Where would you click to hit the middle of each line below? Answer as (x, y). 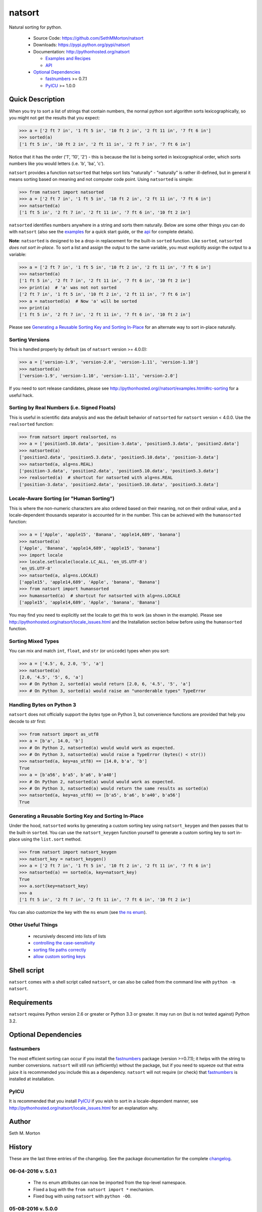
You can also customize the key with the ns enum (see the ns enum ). (78, 912)
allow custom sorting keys (59, 957)
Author (20, 1122)
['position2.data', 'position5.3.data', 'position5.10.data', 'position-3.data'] (119, 457)
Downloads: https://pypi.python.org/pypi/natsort (82, 45)
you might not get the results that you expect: (55, 118)
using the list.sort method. (51, 839)
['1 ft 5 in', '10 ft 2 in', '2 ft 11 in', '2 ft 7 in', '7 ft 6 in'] (105, 144)
